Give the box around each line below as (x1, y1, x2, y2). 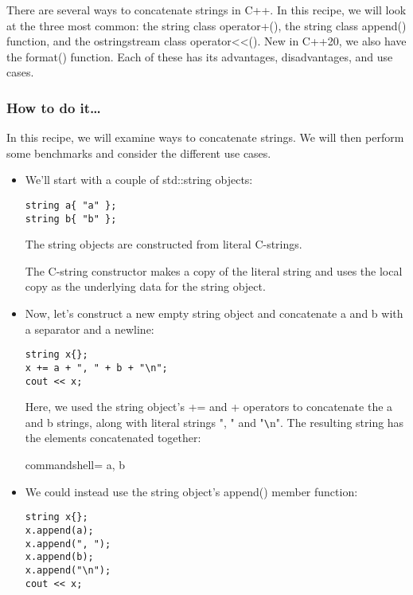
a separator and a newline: (25, 320, 154, 337)
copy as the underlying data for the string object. (25, 278, 266, 295)
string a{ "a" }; (25, 199, 117, 211)
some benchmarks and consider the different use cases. (6, 144, 271, 161)
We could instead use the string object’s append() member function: (25, 483, 358, 499)
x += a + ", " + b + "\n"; (25, 362, 168, 374)
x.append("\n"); (25, 564, 111, 576)
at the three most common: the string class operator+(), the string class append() (6, 17, 407, 33)
